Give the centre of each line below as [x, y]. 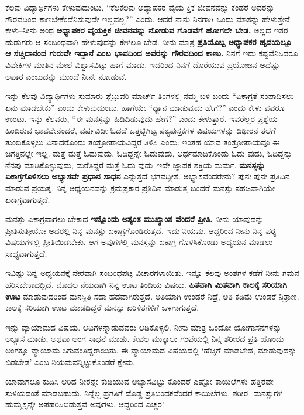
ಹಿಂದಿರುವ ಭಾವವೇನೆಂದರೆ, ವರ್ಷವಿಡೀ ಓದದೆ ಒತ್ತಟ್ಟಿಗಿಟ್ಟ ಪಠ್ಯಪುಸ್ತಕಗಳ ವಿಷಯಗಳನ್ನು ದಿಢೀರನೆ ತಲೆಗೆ [141, 130]
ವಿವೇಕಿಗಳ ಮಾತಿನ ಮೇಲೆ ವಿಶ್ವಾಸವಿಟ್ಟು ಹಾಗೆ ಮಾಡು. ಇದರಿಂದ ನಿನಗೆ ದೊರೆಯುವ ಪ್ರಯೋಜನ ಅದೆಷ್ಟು [143, 64]
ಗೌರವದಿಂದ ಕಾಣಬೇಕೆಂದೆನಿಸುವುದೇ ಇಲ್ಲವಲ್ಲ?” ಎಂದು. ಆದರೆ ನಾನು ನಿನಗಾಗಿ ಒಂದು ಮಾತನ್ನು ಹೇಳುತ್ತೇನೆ [148, 18]
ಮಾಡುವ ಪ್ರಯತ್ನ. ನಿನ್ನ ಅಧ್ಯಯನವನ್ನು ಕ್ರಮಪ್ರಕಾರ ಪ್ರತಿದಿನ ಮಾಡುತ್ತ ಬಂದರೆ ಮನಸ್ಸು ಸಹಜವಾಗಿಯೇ [140, 187]
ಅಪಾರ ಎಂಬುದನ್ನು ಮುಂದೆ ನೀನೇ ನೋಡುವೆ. [66, 76]
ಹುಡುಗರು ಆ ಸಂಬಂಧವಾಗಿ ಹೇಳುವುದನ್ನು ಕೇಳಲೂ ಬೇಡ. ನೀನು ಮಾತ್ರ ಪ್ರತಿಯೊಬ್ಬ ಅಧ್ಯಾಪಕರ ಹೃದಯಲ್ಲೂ [149, 41]
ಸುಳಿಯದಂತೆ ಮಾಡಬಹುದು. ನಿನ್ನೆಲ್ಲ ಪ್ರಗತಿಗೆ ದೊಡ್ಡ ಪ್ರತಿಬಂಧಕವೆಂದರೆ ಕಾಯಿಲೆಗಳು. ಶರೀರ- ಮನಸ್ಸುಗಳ [144, 392]
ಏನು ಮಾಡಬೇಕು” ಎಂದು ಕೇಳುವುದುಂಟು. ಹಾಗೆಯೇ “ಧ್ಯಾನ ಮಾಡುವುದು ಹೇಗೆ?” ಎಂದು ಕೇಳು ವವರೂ [145, 107]
